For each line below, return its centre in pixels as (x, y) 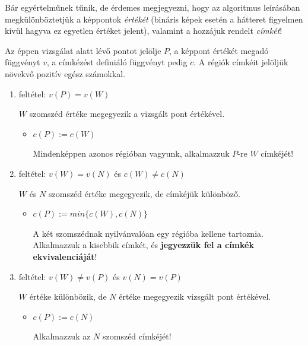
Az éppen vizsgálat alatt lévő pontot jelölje (83, 50)
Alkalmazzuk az (62, 336)
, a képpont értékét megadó (219, 50)
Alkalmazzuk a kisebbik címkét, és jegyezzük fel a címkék (143, 245)
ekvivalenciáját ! (65, 256)
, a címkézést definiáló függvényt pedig (117, 62)
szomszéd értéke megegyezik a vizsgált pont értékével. (127, 114)
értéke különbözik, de (68, 296)
